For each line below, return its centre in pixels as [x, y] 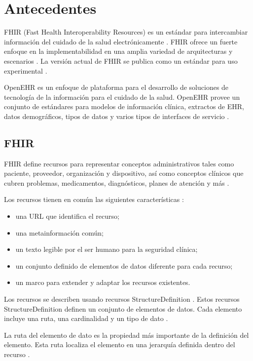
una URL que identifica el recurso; [67, 216]
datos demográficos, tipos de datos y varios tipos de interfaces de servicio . [117, 116]
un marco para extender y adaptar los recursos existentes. [103, 282]
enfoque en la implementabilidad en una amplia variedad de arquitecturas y [118, 51]
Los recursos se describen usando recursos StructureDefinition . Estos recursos [122, 299]
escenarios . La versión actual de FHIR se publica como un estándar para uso [121, 60]
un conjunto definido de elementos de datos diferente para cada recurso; [124, 265]
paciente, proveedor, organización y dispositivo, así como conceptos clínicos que [124, 173]
